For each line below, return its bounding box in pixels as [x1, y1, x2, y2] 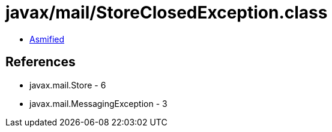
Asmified [29, 33, 65, 44]
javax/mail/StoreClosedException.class [5, 2, 328, 23]
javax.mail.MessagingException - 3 [29, 98, 168, 109]
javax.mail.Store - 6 [29, 79, 106, 90]
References [5, 54, 76, 70]
